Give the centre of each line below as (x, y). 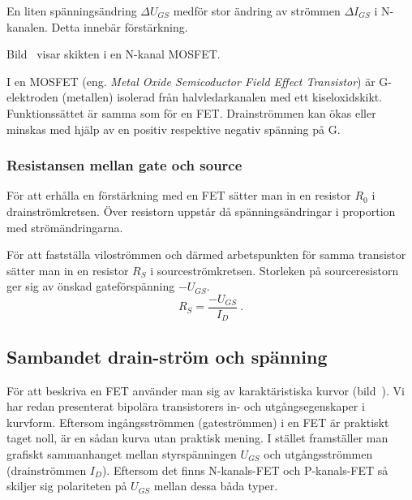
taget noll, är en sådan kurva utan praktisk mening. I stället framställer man (197, 438)
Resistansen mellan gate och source (124, 165)
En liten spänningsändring (72, 11)
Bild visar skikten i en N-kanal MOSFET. (114, 54)
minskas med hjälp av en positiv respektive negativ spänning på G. (174, 129)
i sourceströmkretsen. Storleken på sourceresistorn (275, 270)
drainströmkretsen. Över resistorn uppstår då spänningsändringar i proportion (201, 211)
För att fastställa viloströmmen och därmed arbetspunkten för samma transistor (206, 254)
